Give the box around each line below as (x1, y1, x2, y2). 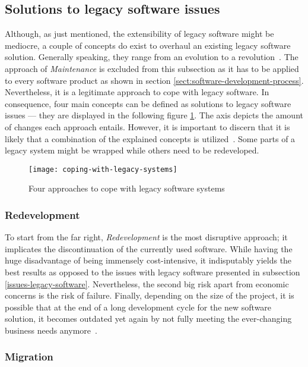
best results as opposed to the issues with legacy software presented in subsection (5, 265, 300, 278)
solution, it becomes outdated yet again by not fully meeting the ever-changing (5, 312, 292, 325)
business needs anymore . (5, 324, 97, 336)
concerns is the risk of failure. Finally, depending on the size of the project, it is (5, 289, 294, 302)
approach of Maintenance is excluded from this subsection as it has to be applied (5, 62, 299, 74)
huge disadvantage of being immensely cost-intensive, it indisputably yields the (5, 254, 292, 266)
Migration (5, 349, 53, 364)
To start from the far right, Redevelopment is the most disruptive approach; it (5, 231, 288, 243)
